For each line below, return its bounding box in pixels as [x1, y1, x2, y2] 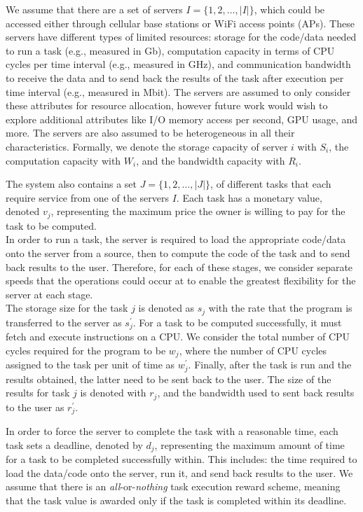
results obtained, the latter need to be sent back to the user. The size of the [6, 371, 331, 386]
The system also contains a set [6, 177, 137, 191]
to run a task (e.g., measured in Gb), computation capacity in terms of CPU [6, 43, 335, 57]
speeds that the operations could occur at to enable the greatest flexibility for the [6, 273, 356, 288]
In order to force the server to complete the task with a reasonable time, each [6, 424, 338, 438]
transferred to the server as [6, 314, 122, 329]
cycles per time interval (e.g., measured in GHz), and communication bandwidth [6, 57, 351, 71]
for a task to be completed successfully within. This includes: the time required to [6, 452, 357, 466]
